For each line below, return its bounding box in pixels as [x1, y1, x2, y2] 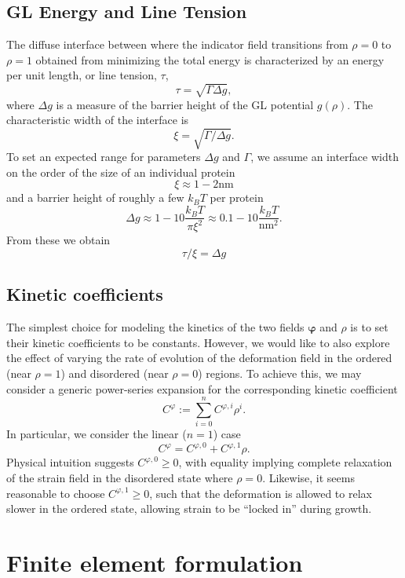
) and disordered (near [60, 365, 169, 382]
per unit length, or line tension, [6, 67, 157, 83]
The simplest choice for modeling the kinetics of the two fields [6, 319, 305, 335]
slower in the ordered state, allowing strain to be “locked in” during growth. [6, 500, 372, 517]
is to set [350, 319, 389, 335]
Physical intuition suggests [6, 454, 134, 470]
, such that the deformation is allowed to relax [149, 485, 372, 501]
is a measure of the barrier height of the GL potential [56, 96, 314, 112]
